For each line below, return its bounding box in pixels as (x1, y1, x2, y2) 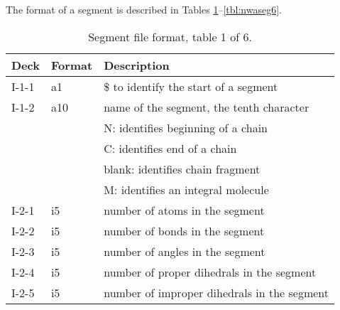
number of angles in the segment (104, 242, 265, 260)
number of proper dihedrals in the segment (104, 263, 317, 280)
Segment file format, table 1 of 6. (88, 28, 252, 45)
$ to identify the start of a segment (104, 77, 278, 95)
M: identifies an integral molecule (104, 181, 269, 198)
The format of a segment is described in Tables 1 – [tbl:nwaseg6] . (6, 2, 282, 16)
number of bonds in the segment (104, 222, 265, 239)
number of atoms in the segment (104, 201, 265, 218)
